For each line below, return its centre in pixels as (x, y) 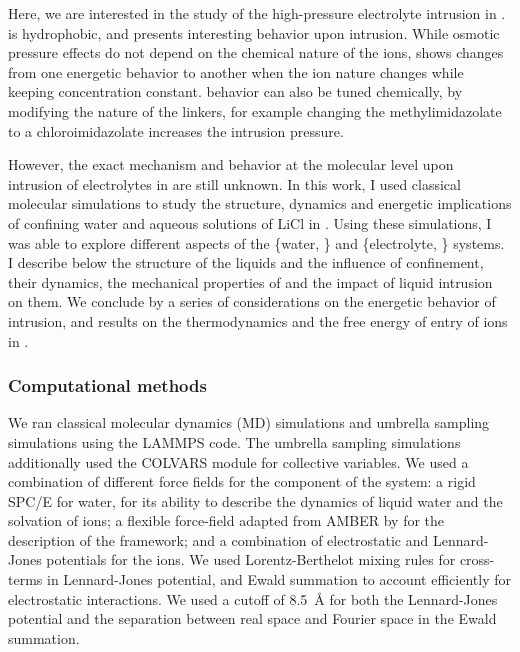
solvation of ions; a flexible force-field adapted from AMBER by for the (226, 520)
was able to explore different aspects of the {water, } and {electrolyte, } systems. (256, 242)
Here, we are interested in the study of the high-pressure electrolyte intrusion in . (257, 13)
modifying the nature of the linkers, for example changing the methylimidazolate (255, 110)
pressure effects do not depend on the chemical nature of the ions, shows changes (256, 52)
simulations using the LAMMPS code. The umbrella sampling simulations (234, 441)
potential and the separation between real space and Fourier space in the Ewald (252, 618)
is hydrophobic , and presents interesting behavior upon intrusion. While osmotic (254, 32)
